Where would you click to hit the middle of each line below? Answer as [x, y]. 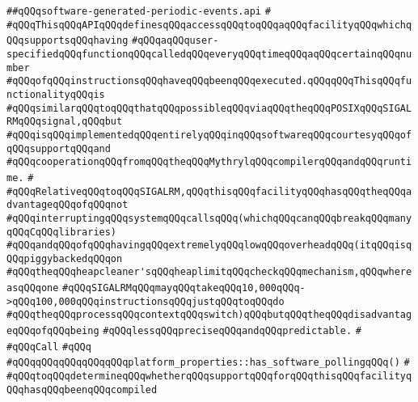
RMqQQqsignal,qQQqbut [65, 122]
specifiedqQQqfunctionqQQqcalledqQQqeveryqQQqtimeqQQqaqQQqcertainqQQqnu [209, 54]
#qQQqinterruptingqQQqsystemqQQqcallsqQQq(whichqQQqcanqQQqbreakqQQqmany [209, 218]
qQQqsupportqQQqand [59, 148]
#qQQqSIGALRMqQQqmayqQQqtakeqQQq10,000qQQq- [184, 288]
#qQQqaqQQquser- [175, 41]
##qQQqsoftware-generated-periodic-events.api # [139, 11]
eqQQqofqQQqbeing [53, 331]
